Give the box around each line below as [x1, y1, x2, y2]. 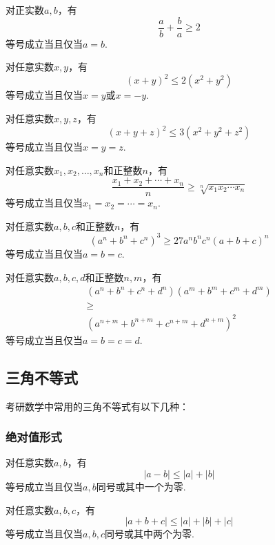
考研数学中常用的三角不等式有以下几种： [6, 399, 189, 413]
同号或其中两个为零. [104, 526, 194, 541]
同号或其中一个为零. [96, 479, 186, 493]
